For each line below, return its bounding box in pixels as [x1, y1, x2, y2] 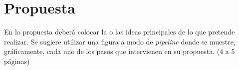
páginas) [4, 55, 30, 66]
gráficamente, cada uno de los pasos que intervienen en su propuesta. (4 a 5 [4, 46, 235, 56]
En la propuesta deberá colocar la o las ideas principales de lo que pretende [4, 26, 235, 37]
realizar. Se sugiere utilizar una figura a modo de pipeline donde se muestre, [4, 36, 236, 46]
